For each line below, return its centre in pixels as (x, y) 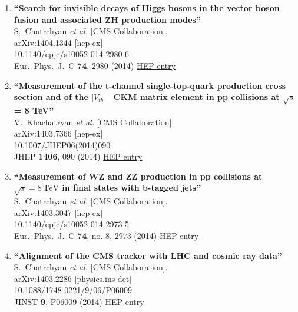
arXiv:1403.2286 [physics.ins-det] (73, 278)
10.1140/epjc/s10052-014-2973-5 (72, 224)
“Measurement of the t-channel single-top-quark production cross (150, 85)
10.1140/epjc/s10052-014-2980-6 (72, 54)
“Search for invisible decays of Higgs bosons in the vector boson (147, 8)
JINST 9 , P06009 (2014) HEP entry (79, 301)
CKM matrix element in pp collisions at (196, 97)
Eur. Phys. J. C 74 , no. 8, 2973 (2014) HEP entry (106, 236)
